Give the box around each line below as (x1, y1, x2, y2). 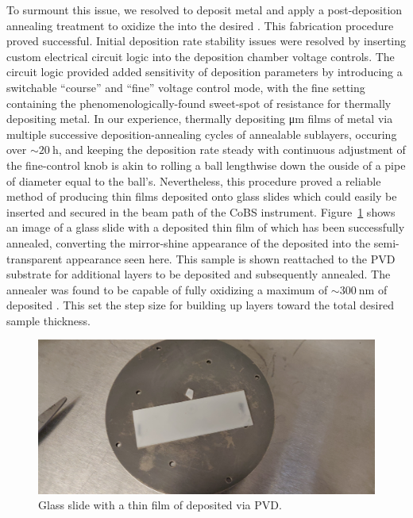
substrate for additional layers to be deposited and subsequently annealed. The (6, 266, 391, 282)
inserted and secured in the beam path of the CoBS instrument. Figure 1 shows (6, 203, 396, 220)
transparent (6, 250, 63, 267)
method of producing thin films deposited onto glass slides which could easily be (6, 188, 397, 205)
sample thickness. (6, 312, 91, 328)
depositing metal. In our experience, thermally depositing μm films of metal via (6, 110, 393, 127)
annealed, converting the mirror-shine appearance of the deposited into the (6, 234, 371, 251)
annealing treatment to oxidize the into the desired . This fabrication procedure (6, 17, 394, 33)
